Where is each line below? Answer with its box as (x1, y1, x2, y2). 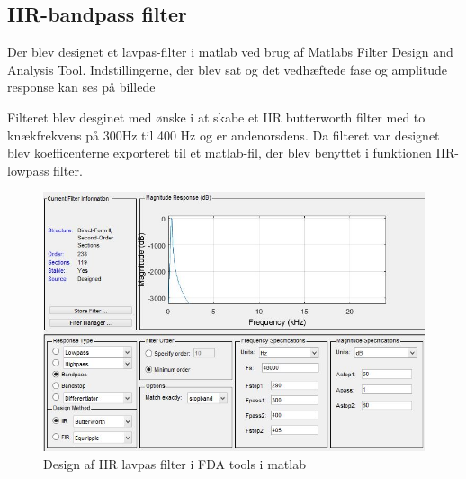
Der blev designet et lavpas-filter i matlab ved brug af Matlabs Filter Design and (7, 42, 453, 61)
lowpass (7, 160, 49, 179)
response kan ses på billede (7, 77, 156, 96)
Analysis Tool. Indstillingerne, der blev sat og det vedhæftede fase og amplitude (7, 59, 447, 78)
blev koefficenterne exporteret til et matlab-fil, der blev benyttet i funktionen (7, 143, 432, 162)
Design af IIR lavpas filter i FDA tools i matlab (43, 454, 306, 473)
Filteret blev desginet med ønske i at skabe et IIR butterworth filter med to (7, 107, 426, 126)
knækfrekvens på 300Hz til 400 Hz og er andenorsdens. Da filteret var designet (7, 125, 440, 144)
